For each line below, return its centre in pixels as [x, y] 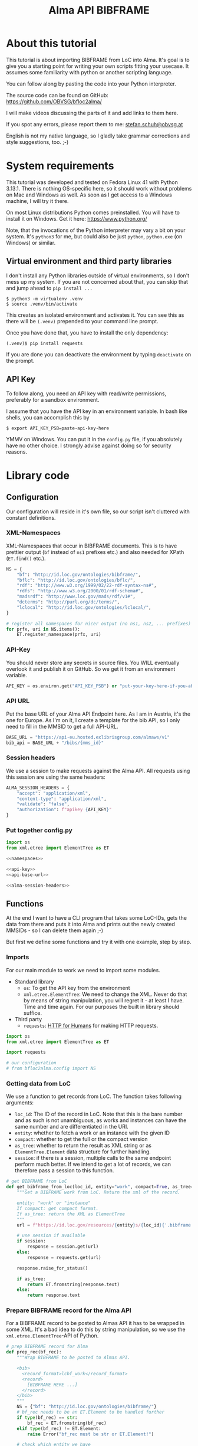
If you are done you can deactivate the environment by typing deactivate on [99, 354]
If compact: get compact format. [58, 1208]
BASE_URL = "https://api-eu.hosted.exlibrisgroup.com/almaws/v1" [88, 737]
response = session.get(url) [63, 1247]
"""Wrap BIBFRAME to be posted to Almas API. [74, 1358]
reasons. [17, 451]
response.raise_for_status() [52, 1268]
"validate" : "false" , [43, 804]
